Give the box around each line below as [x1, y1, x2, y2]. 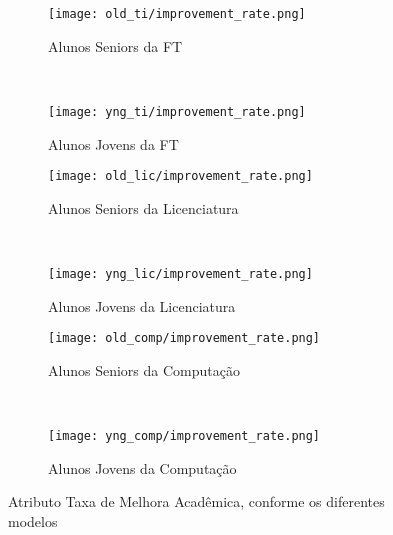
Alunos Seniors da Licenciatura [48, 197, 239, 218]
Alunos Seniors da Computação [48, 359, 240, 380]
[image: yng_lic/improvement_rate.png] [48, 266, 313, 281]
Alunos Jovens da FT [48, 133, 179, 154]
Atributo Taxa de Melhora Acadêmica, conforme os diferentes [8, 491, 385, 512]
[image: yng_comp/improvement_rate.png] [48, 429, 321, 444]
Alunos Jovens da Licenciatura [48, 295, 236, 316]
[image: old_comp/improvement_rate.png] [48, 331, 321, 346]
